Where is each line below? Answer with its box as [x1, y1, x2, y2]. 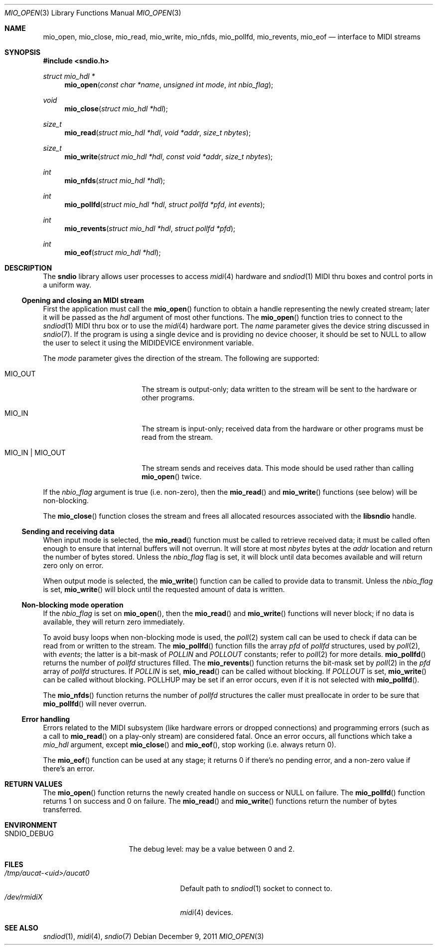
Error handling [21, 715, 70, 723]
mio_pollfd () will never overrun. [43, 699, 146, 708]
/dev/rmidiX [4, 893, 43, 901]
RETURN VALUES [4, 780, 63, 788]
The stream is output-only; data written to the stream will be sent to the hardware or [142, 385, 417, 393]
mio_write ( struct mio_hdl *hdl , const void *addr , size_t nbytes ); [64, 152, 273, 161]
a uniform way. [43, 281, 92, 289]
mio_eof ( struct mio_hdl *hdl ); [64, 248, 161, 257]
